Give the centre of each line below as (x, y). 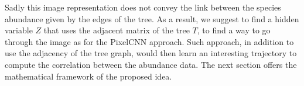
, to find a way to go (234, 30)
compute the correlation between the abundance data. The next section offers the (151, 64)
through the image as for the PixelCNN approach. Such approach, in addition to (149, 41)
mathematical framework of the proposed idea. (88, 76)
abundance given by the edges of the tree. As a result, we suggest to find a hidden (152, 18)
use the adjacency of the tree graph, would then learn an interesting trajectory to (151, 53)
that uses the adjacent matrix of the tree (117, 30)
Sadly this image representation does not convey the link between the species (143, 7)
